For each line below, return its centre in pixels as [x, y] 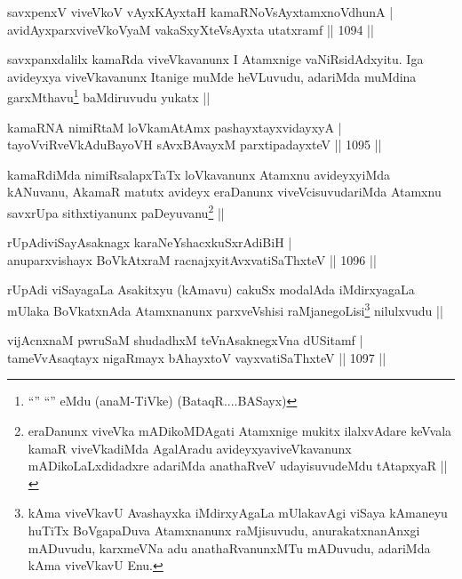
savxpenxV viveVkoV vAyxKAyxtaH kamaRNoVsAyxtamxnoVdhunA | [200, 12]
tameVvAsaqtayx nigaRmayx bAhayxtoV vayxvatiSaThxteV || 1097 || [197, 357]
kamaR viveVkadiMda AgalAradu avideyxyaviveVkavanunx [190, 448]
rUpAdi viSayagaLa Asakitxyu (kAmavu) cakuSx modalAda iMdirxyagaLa [211, 289]
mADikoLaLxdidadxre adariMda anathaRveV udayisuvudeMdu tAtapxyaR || [238, 466]
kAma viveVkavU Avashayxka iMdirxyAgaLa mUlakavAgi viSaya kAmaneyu [238, 513]
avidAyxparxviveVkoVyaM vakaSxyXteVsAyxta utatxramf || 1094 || [191, 29]
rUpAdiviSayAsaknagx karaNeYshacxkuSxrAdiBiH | [150, 242]
